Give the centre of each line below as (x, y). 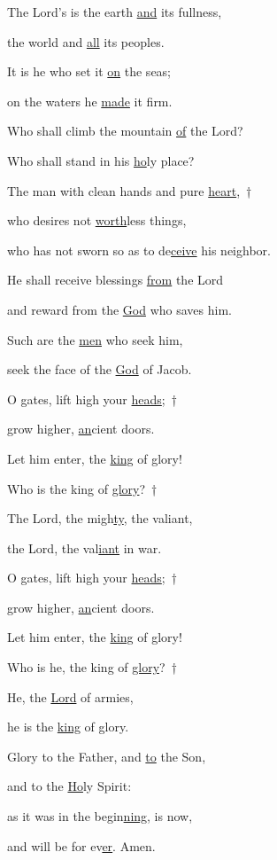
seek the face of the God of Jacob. (100, 369)
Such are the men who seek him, (95, 339)
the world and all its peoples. (86, 41)
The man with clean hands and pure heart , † (130, 190)
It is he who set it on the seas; (89, 71)
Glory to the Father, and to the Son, (107, 756)
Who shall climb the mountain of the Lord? (125, 131)
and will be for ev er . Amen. (81, 845)
